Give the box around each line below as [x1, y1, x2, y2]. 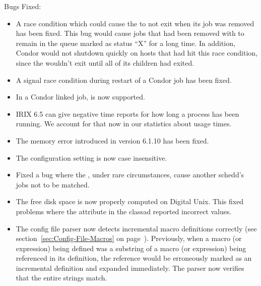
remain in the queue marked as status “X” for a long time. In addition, [16, 37, 235, 48]
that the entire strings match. [16, 272, 107, 283]
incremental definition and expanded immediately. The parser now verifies [16, 262, 244, 273]
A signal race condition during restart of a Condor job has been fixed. [16, 74, 232, 85]
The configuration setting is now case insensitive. [16, 152, 167, 163]
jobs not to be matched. [16, 179, 90, 189]
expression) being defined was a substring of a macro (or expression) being [16, 243, 246, 253]
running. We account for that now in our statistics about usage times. [16, 118, 232, 129]
